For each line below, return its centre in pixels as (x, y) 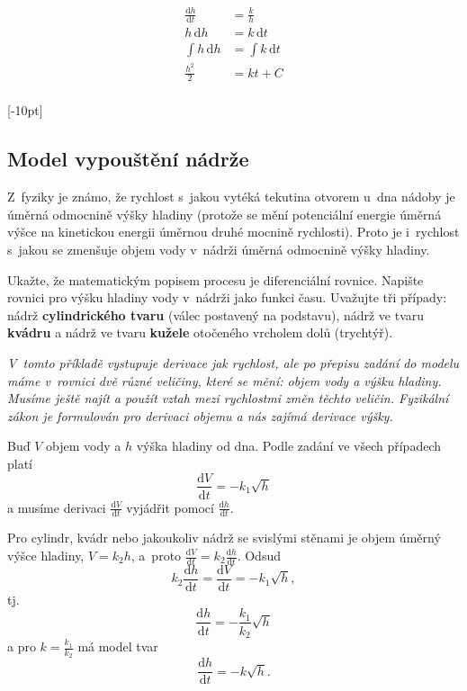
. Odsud (259, 555)
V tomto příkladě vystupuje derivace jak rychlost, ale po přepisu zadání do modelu (233, 362)
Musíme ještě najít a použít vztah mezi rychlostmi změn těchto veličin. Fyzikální (228, 398)
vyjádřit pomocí (170, 507)
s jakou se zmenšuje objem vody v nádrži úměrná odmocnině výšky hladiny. (219, 249)
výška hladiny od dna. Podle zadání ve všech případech (288, 446)
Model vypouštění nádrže (128, 159)
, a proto (156, 555)
